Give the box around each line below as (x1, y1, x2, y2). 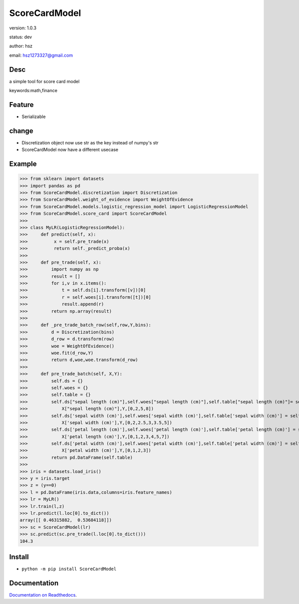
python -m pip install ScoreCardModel (21, 566, 117, 572)
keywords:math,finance (9, 88, 57, 94)
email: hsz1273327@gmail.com (9, 52, 73, 58)
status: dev (9, 34, 32, 40)
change (9, 126, 33, 135)
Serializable (21, 114, 46, 120)
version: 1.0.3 (9, 25, 37, 31)
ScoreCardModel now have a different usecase (21, 147, 119, 153)
